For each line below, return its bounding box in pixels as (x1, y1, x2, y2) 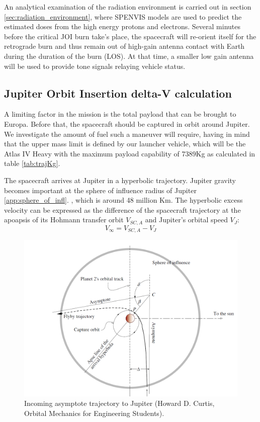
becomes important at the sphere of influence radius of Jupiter (4, 185, 197, 195)
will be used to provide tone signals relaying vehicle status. (4, 60, 186, 71)
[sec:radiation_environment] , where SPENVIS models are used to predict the (4, 11, 242, 22)
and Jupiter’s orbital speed (145, 214, 228, 225)
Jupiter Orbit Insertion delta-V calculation (4, 85, 232, 101)
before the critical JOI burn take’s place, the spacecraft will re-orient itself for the (4, 31, 256, 41)
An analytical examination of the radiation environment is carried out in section (4, 2, 251, 12)
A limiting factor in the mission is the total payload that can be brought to (4, 109, 236, 119)
